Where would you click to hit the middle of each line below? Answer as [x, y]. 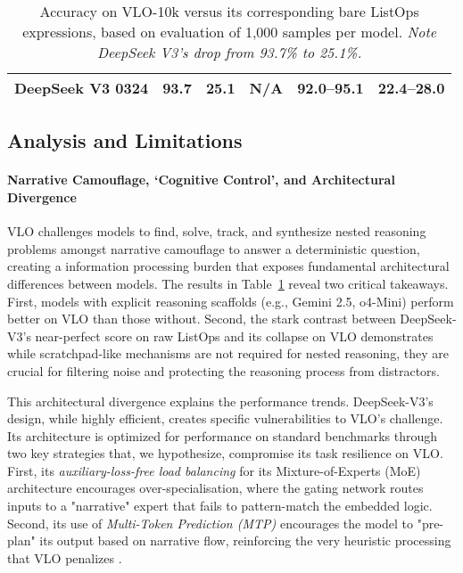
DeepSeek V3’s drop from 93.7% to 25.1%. [230, 52]
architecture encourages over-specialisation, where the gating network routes [215, 488]
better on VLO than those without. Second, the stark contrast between [202, 319]
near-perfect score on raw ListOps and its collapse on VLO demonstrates [234, 336]
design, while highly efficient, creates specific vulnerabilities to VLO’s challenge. [225, 418]
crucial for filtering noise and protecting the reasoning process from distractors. [223, 370]
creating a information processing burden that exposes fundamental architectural [228, 266]
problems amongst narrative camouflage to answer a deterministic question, [214, 248]
